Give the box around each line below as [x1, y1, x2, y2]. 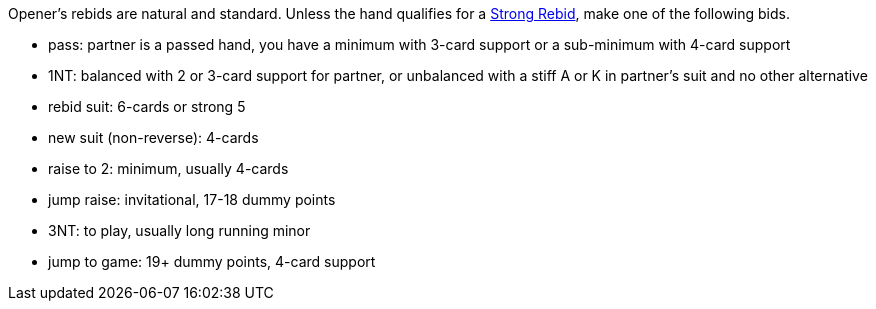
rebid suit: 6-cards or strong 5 [48, 98, 246, 115]
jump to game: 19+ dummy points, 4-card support [48, 253, 376, 270]
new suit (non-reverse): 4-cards [48, 129, 259, 146]
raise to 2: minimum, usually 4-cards [48, 160, 289, 177]
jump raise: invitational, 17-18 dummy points [48, 191, 336, 208]
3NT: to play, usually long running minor [48, 222, 311, 239]
